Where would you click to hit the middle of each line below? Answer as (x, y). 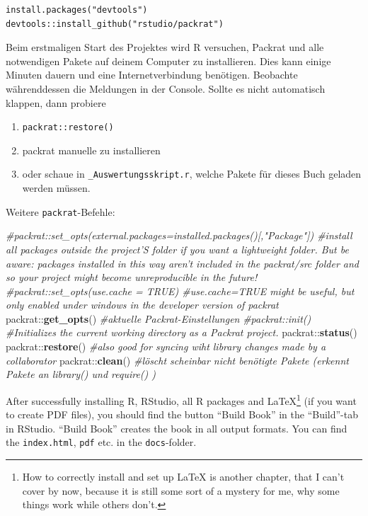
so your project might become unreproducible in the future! (132, 277)
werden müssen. (56, 188)
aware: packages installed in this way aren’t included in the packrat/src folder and (183, 263)
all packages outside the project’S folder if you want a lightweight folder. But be (177, 249)
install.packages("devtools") (77, 10)
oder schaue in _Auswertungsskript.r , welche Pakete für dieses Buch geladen (192, 174)
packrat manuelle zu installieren (91, 150)
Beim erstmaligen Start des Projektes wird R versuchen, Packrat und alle (165, 47)
